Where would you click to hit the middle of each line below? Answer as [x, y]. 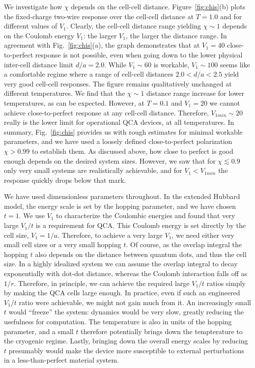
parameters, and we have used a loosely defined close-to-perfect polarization [118, 141]
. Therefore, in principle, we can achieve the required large [102, 283]
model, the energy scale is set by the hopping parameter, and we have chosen [120, 206]
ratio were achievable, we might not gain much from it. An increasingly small [135, 302]
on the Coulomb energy [39, 35]
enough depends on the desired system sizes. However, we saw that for [110, 160]
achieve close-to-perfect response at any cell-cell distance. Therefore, [106, 112]
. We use [32, 215]
